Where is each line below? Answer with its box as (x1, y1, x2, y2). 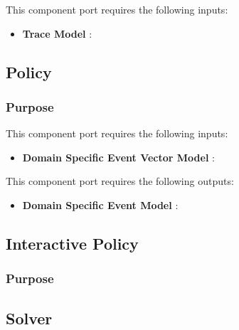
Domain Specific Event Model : (22, 197, 179, 212)
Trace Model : (22, 26, 92, 41)
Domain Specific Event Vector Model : (22, 149, 215, 164)
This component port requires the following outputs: (6, 174, 234, 188)
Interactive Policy (6, 232, 139, 254)
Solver (6, 307, 53, 329)
